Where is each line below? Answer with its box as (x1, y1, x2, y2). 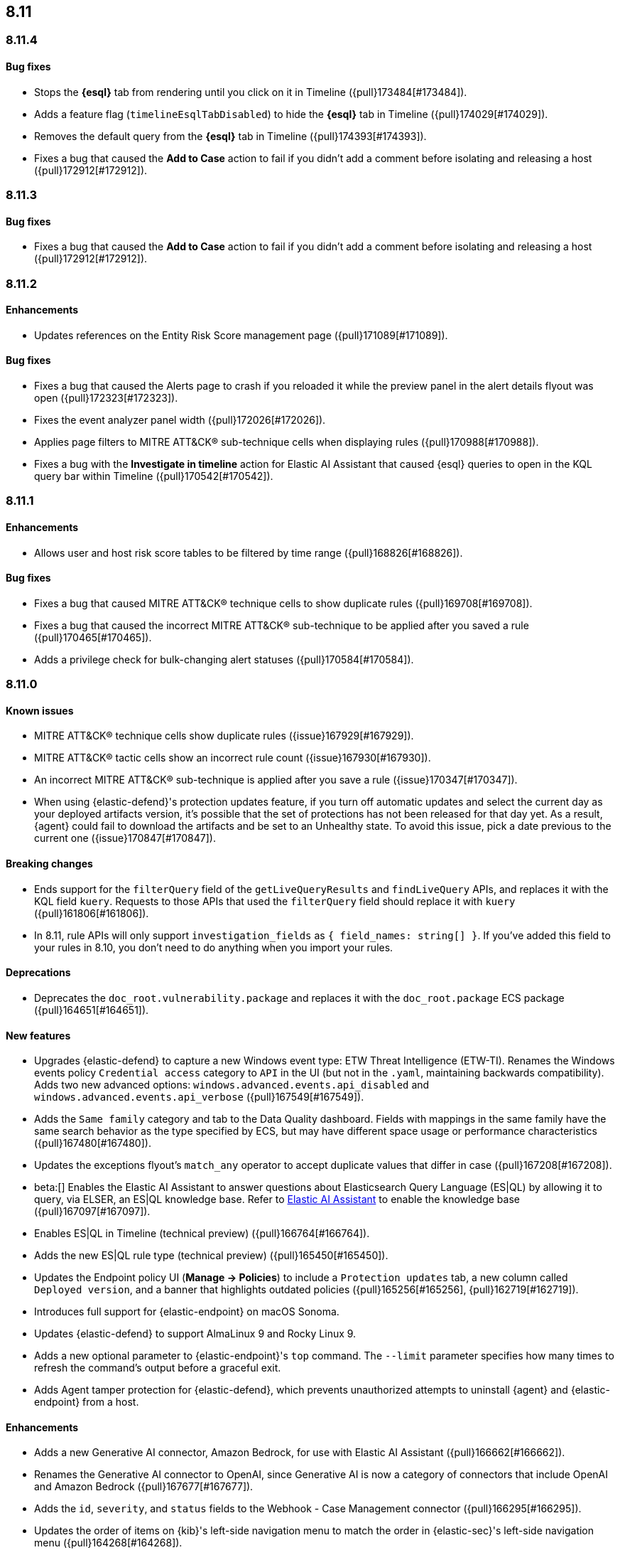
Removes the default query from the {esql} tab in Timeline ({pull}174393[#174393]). (34, 129, 427, 142)
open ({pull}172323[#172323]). (34, 392, 178, 405)
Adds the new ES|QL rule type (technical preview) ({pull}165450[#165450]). (34, 1249, 388, 1262)
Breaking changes (6, 857, 93, 870)
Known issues (6, 704, 74, 717)
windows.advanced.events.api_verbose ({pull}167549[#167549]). (34, 1091, 364, 1103)
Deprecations (6, 966, 71, 979)
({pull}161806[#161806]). (34, 907, 149, 919)
